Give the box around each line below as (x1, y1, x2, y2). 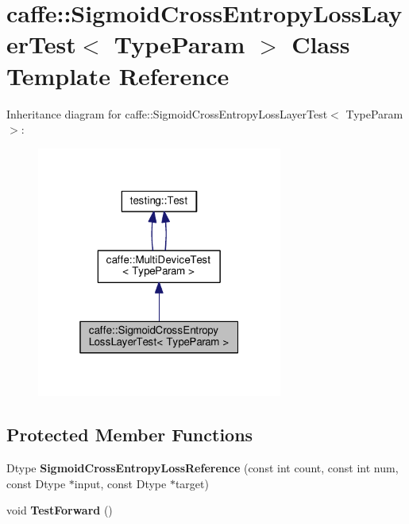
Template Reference (6, 59, 230, 91)
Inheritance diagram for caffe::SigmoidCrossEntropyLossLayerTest (6, 105, 328, 122)
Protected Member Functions (6, 422, 253, 447)
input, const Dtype (74, 475, 167, 491)
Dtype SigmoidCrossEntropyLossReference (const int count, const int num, (6, 460, 399, 476)
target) (175, 475, 209, 491)
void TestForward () (6, 502, 113, 518)
